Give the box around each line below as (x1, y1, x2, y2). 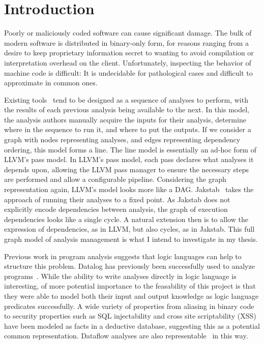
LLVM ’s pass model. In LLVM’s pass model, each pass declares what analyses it (4, 154, 254, 165)
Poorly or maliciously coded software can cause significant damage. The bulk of (4, 27, 252, 38)
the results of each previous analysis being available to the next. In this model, (4, 104, 249, 115)
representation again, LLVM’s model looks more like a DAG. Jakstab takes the (4, 184, 254, 195)
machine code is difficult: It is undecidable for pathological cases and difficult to (4, 67, 253, 78)
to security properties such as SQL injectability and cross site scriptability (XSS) (4, 310, 256, 321)
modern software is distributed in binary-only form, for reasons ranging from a (4, 37, 249, 48)
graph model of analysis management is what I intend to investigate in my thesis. (4, 234, 258, 244)
